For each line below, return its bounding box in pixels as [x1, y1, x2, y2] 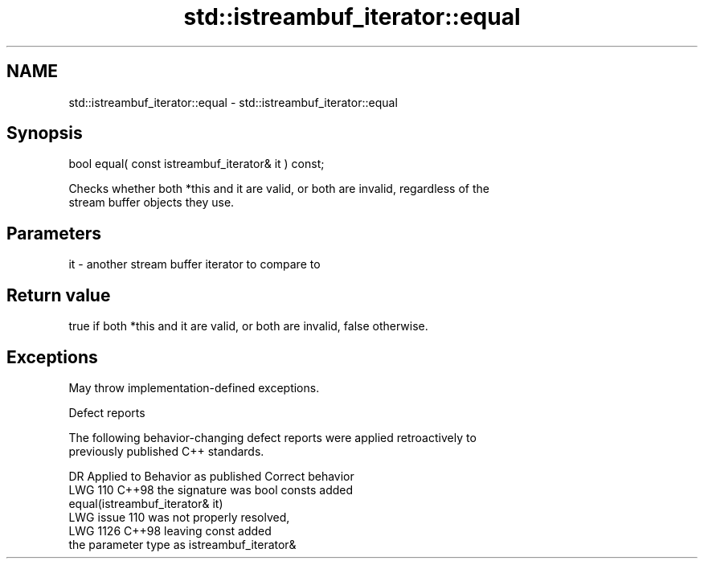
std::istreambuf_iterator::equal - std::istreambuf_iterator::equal [68, 95, 398, 109]
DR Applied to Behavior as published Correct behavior [68, 469, 354, 483]
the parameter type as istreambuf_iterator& [68, 537, 297, 551]
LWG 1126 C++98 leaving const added [68, 523, 272, 538]
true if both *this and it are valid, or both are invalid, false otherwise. [68, 319, 428, 334]
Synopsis [6, 123, 83, 144]
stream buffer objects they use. [68, 195, 235, 210]
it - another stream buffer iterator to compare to [68, 257, 321, 272]
